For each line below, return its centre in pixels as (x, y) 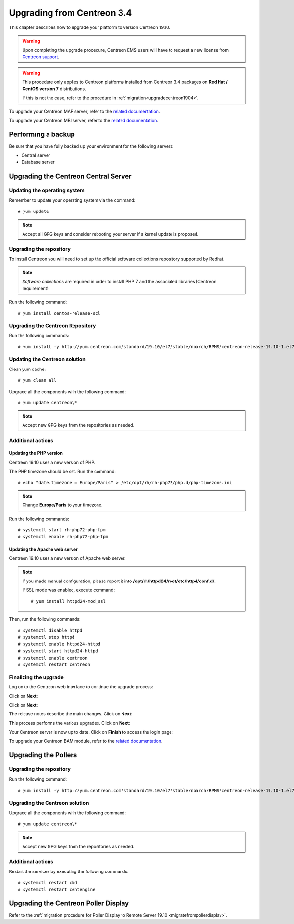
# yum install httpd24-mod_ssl (69, 601)
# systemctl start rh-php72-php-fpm (62, 530)
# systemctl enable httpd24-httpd (59, 644)
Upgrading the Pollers (43, 755)
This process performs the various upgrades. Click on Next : (70, 723)
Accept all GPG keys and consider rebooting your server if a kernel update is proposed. (110, 234)
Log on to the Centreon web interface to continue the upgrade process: (81, 687)
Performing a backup (42, 134)
